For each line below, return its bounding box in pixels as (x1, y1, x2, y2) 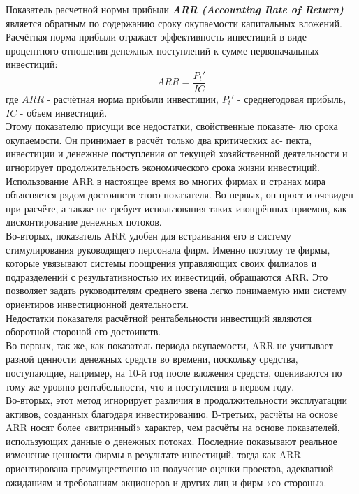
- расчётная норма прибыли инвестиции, (47, 92, 219, 106)
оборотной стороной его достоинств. (6, 324, 161, 339)
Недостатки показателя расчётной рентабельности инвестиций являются (6, 310, 312, 325)
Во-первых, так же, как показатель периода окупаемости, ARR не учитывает (6, 337, 333, 352)
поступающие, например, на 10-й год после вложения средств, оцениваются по (6, 365, 342, 379)
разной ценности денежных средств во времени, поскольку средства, (6, 351, 298, 366)
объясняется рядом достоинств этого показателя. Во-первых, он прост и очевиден (6, 187, 353, 202)
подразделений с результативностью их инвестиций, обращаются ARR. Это (6, 269, 328, 284)
